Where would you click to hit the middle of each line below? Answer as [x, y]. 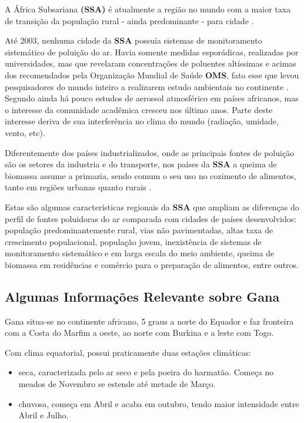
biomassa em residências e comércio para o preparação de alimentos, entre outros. [152, 264]
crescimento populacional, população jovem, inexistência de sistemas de [133, 241]
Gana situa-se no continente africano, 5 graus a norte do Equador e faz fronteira [149, 321]
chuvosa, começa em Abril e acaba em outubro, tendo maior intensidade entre [159, 403]
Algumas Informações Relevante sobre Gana [142, 296]
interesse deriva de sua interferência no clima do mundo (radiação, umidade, [142, 121]
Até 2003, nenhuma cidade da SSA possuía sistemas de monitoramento [133, 40]
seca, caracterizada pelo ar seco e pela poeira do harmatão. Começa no [146, 372]
